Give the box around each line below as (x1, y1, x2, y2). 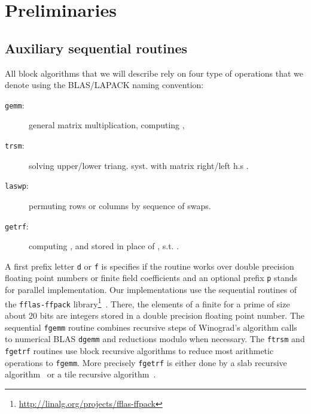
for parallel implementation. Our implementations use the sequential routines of (5, 283, 297, 296)
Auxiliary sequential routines (5, 38, 188, 57)
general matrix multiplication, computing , (29, 119, 185, 131)
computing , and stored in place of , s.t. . (29, 240, 179, 252)
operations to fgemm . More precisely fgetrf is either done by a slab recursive (5, 356, 287, 368)
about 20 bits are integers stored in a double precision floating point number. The (5, 309, 305, 321)
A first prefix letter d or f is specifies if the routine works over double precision (5, 259, 294, 272)
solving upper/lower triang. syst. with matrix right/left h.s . (29, 159, 249, 171)
